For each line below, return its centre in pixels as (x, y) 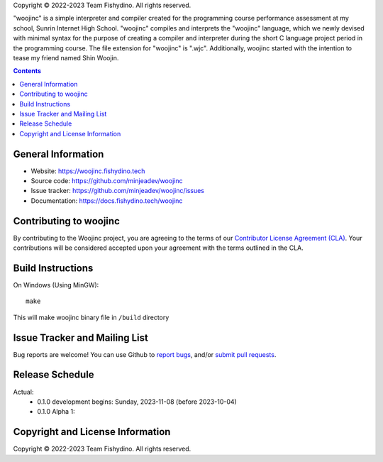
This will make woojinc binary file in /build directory (91, 317)
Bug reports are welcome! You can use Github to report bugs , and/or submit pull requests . (145, 354)
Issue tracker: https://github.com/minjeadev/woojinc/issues (118, 191)
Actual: (23, 392)
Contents (27, 71)
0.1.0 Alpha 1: (56, 412)
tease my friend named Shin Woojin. (66, 57)
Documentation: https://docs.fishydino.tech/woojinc (107, 200)
